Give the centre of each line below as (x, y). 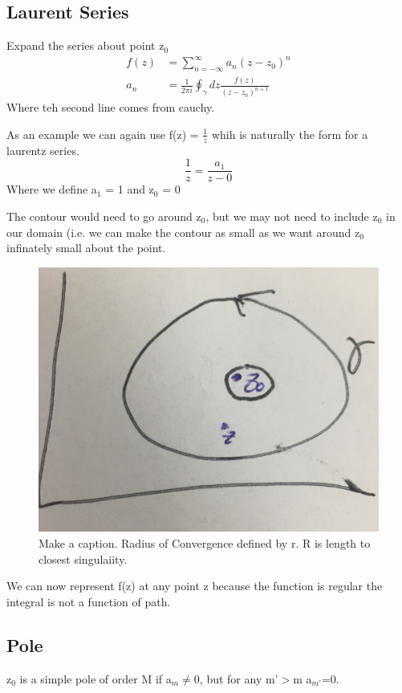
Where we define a (52, 189)
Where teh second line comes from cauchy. (111, 107)
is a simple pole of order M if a (95, 678)
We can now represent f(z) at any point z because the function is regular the (195, 586)
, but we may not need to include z (292, 216)
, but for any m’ (239, 678)
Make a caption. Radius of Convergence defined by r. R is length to (205, 542)
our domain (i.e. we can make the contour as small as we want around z (183, 232)
